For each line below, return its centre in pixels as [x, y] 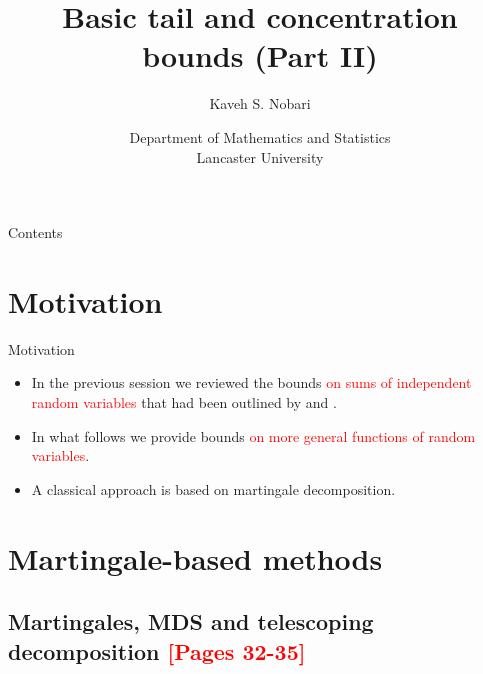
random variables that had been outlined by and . [184, 402]
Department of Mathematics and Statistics [260, 136]
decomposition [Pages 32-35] [157, 650]
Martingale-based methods [195, 557]
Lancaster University [260, 156]
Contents [35, 232]
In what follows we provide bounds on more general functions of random [253, 435]
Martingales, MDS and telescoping [191, 621]
